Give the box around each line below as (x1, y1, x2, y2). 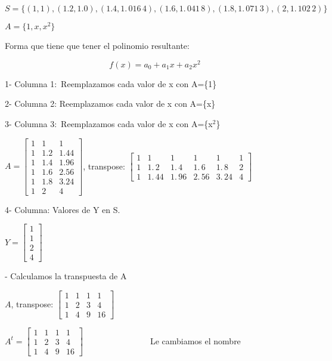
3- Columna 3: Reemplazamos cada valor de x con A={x (5, 117, 213, 129)
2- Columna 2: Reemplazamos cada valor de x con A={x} (5, 97, 216, 110)
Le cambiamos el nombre (150, 334, 241, 347)
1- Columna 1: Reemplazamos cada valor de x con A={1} (5, 77, 217, 90)
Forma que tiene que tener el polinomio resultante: (5, 39, 190, 52)
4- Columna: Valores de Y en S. (5, 203, 120, 215)
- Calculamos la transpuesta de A (5, 270, 127, 282)
